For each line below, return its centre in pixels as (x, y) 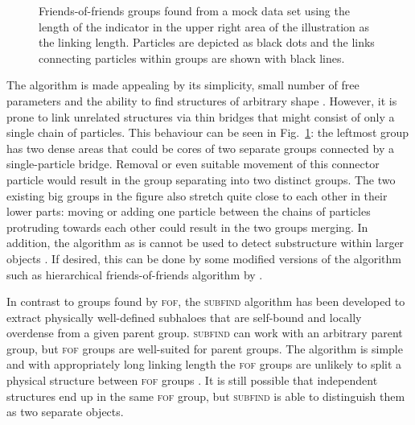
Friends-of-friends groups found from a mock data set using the (194, 10)
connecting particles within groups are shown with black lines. (192, 58)
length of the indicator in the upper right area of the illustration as (204, 26)
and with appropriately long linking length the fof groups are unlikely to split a (204, 364)
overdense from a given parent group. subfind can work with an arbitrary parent (205, 333)
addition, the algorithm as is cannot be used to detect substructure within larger (205, 243)
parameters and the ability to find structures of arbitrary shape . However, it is (202, 100)
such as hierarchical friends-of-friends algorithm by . (135, 274)
